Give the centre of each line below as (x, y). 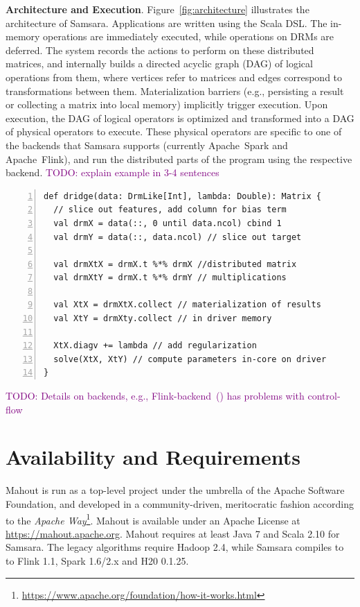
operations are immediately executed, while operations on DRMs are (189, 36)
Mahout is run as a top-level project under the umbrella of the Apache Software (175, 490)
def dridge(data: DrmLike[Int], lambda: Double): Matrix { (182, 196)
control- (324, 396)
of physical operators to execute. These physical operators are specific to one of (174, 131)
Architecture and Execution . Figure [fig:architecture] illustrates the (157, 9)
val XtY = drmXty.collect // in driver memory (163, 319)
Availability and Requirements (153, 457)
